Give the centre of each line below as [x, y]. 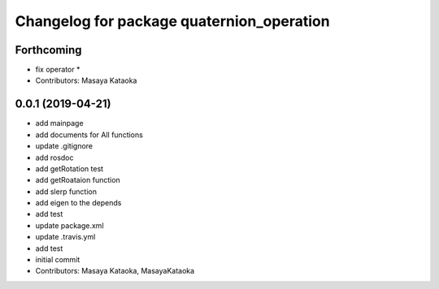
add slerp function [66, 192]
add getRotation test [70, 168]
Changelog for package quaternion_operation [172, 21]
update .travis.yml [65, 237]
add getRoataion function [78, 180]
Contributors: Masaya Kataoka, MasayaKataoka [115, 271]
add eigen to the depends [78, 203]
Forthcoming [48, 50]
